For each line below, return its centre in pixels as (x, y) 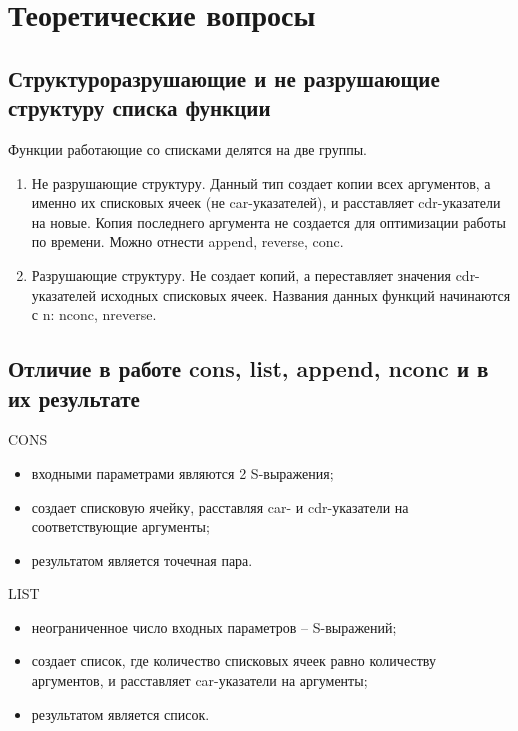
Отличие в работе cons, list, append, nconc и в (248, 368)
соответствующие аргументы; (120, 526)
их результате (74, 397)
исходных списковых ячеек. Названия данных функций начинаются (305, 294)
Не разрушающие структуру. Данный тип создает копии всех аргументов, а (261, 182)
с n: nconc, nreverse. (94, 314)
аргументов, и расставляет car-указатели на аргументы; (199, 680)
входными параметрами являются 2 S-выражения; (182, 472)
